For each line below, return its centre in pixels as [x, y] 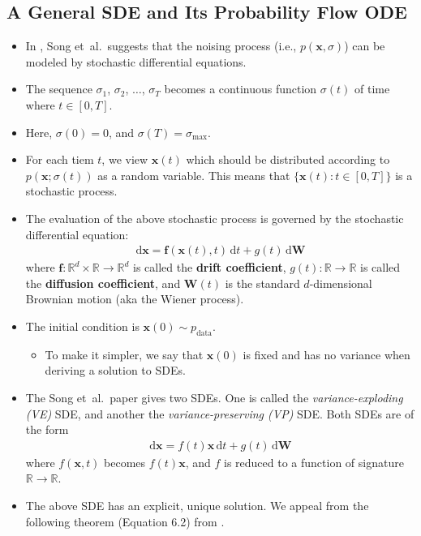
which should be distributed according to [288, 159]
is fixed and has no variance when [326, 354]
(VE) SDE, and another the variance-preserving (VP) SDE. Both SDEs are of [220, 413]
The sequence [59, 89]
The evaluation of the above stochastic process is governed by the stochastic [215, 218]
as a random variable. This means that [194, 175]
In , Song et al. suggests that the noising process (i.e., [161, 46]
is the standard [262, 283]
